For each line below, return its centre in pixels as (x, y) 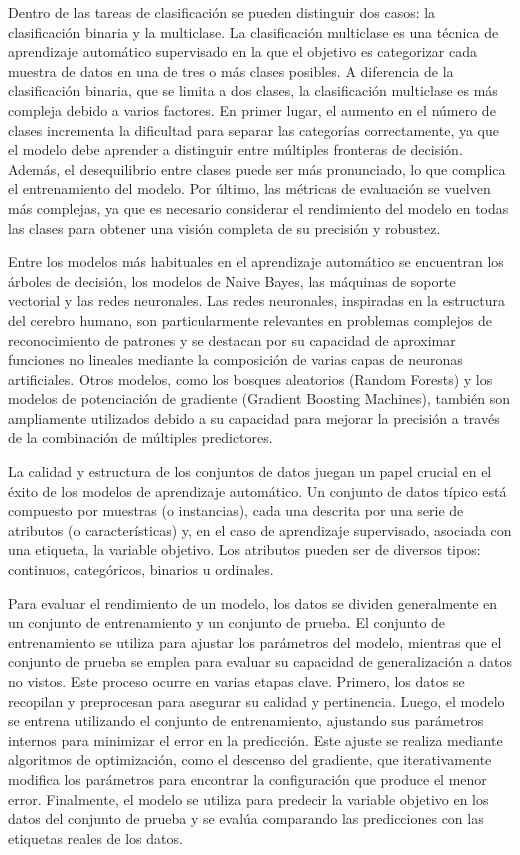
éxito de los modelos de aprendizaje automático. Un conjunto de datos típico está (257, 490)
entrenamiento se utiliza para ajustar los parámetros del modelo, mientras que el (255, 641)
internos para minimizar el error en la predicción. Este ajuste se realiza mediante (255, 739)
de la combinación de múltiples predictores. (140, 437)
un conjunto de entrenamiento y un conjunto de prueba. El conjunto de (227, 622)
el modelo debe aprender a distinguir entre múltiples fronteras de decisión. (235, 149)
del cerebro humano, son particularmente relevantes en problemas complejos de (250, 319)
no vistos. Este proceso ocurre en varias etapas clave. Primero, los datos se (236, 681)
